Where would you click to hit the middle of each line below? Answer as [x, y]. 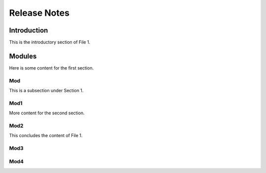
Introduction [29, 30]
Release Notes [39, 13]
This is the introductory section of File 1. [50, 42]
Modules [23, 56]
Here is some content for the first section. [51, 68]
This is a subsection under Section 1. [46, 91]
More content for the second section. [47, 113]
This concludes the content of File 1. [46, 136]
